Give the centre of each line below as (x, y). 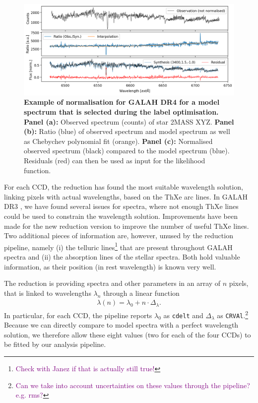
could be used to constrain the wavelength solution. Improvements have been (121, 216)
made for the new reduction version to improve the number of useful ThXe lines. (127, 226)
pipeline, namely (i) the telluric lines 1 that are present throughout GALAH (118, 246)
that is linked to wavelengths (48, 293)
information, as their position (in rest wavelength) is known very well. (110, 266)
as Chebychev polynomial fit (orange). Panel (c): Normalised (118, 141)
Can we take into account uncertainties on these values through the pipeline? (133, 385)
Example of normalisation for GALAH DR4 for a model (122, 102)
